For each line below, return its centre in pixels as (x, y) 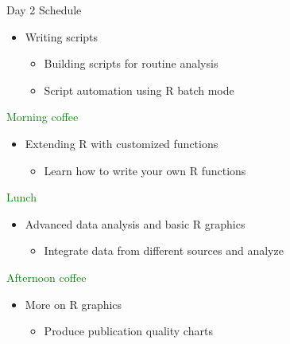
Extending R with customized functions (122, 143)
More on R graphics (73, 304)
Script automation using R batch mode (139, 90)
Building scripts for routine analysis (131, 63)
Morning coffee (43, 117)
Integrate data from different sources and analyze (164, 250)
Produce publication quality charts (128, 331)
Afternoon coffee (46, 277)
